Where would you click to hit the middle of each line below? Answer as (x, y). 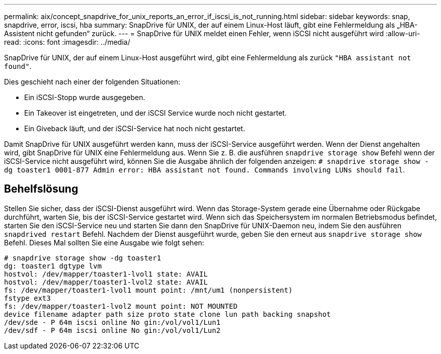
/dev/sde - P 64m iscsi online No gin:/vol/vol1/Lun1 (112, 322)
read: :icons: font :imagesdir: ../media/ (67, 42)
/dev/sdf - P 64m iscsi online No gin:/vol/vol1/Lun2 (112, 330)
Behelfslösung (41, 189)
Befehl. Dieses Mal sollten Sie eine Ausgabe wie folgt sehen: (104, 242)
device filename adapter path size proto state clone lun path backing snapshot (168, 314)
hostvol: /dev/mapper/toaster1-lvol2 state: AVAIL (106, 282)
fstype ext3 (27, 298)
